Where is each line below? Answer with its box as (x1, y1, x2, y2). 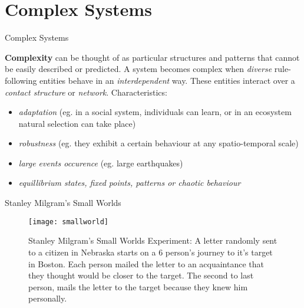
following (5, 74, 37, 86)
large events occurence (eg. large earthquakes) (18, 156, 183, 169)
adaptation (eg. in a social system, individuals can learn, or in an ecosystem (18, 106, 292, 118)
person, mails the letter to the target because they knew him (28, 280, 248, 293)
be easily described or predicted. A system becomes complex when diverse (5, 63, 272, 75)
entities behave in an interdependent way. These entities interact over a (39, 74, 295, 86)
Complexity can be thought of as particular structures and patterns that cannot (5, 51, 300, 63)
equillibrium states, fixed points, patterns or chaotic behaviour (18, 176, 241, 189)
